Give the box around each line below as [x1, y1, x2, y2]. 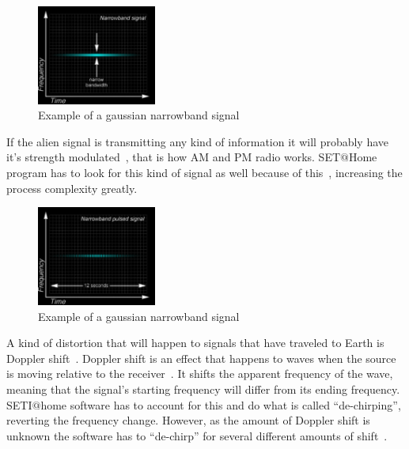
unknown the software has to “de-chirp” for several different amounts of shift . [6, 427, 388, 443]
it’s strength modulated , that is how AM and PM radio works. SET [6, 149, 341, 165]
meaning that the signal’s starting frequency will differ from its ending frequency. [6, 380, 400, 397]
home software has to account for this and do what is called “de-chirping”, [40, 396, 401, 413]
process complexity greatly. [6, 179, 138, 196]
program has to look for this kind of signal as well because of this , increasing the [6, 164, 403, 181]
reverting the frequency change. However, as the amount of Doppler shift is [6, 412, 370, 428]
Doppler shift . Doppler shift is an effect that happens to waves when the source [6, 349, 396, 366]
